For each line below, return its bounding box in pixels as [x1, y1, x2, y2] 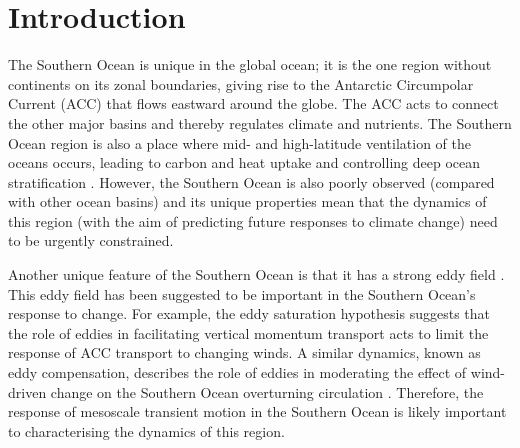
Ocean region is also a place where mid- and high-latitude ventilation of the [8, 132, 472, 153]
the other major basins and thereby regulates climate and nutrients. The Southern [8, 112, 512, 133]
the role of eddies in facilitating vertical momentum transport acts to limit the [8, 322, 489, 343]
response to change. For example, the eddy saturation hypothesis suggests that [8, 303, 490, 324]
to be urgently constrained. [8, 230, 174, 251]
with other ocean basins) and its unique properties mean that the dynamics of [8, 191, 487, 212]
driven [8, 381, 47, 402]
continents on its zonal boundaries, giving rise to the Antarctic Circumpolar [8, 73, 474, 94]
